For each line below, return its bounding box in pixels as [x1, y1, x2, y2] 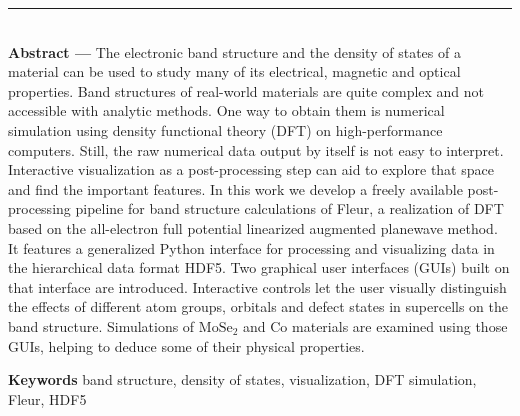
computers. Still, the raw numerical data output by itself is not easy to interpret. [8, 139, 504, 160]
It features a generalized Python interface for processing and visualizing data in [8, 237, 495, 258]
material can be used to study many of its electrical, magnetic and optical [8, 61, 461, 82]
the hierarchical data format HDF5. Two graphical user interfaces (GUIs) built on [8, 257, 510, 278]
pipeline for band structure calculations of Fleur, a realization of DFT [75, 198, 504, 219]
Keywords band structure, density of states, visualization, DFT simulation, [8, 369, 477, 390]
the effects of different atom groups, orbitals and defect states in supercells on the [8, 296, 508, 317]
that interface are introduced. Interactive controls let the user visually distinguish [8, 276, 507, 297]
